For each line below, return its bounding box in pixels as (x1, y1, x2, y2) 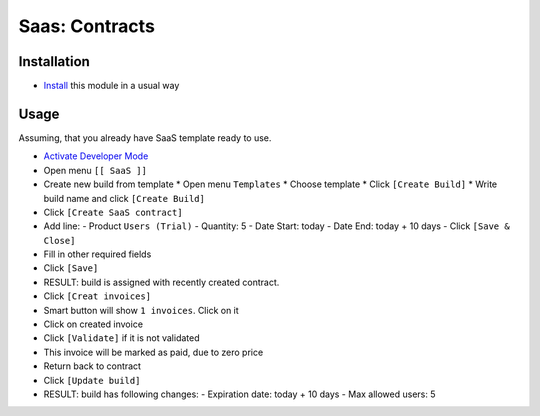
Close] (43, 235, 76, 246)
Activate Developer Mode (43, 150, 149, 162)
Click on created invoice (43, 318, 144, 330)
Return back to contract (43, 360, 142, 372)
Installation (18, 53, 90, 70)
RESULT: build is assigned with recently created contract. (43, 276, 280, 288)
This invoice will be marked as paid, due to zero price (43, 346, 264, 358)
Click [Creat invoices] (43, 290, 152, 302)
